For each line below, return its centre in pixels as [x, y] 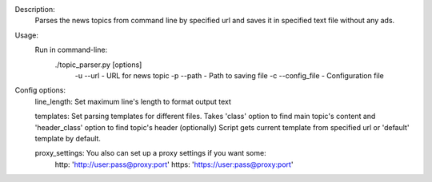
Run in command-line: [71, 50]
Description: [35, 9]
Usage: [27, 35]
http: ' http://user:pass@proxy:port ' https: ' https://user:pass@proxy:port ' [174, 164]
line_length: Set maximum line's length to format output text [133, 101]
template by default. [68, 138]
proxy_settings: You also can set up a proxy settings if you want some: [151, 153]
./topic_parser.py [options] [98, 65]
